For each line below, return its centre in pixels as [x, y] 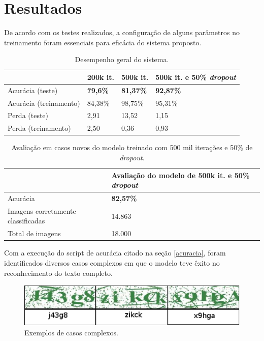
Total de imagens [34, 233]
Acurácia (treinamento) [44, 103]
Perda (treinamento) [39, 128]
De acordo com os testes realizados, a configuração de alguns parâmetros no [122, 32]
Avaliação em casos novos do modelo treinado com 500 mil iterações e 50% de [132, 147]
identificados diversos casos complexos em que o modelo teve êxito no [112, 262]
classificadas [26, 221]
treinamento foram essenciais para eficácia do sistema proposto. [103, 42]
